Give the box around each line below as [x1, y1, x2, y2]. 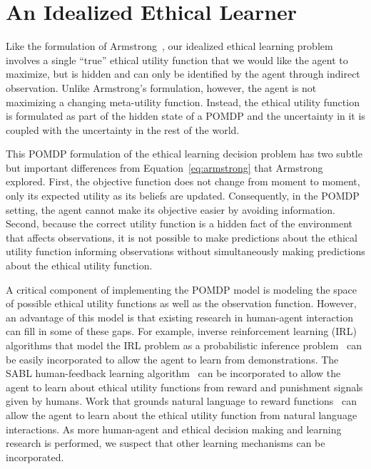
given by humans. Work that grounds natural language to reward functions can [6, 393, 357, 408]
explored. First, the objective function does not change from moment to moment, [6, 174, 360, 189]
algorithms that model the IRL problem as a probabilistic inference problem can [6, 338, 362, 352]
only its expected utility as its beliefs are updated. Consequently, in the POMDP [6, 188, 360, 203]
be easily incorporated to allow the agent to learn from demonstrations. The [6, 351, 339, 366]
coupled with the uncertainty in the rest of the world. [6, 122, 240, 137]
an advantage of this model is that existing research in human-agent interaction [6, 309, 353, 324]
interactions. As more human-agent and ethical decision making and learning [6, 421, 342, 436]
